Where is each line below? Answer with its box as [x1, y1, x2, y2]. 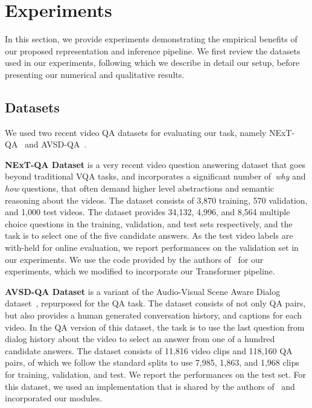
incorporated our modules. [5, 392, 103, 404]
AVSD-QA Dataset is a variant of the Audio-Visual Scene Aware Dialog [5, 285, 281, 297]
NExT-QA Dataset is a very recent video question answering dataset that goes [5, 158, 306, 170]
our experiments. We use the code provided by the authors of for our [5, 253, 264, 265]
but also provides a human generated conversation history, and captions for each [5, 309, 302, 322]
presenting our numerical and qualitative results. [5, 68, 185, 80]
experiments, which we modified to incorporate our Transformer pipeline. [5, 265, 275, 277]
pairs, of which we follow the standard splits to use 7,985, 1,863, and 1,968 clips [5, 356, 299, 369]
